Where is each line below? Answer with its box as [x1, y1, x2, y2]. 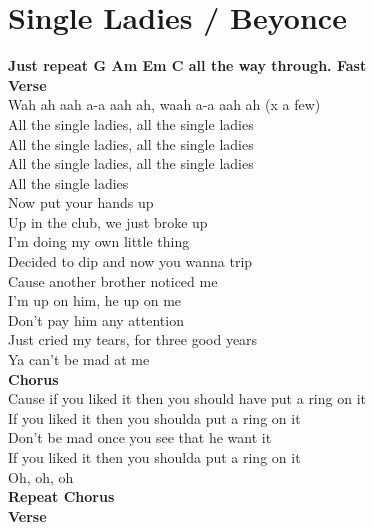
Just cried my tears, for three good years [8, 329, 258, 350]
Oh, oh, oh [8, 466, 74, 487]
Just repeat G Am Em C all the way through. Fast [8, 55, 367, 76]
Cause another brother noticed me [8, 270, 218, 291]
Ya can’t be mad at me [8, 349, 150, 370]
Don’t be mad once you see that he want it [8, 427, 272, 448]
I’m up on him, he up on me [8, 290, 182, 311]
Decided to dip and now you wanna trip [8, 251, 253, 272]
